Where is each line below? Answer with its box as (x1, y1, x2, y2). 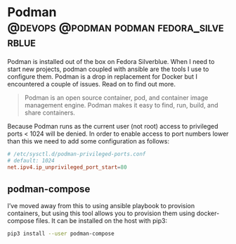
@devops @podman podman (7, 19, 155, 35)
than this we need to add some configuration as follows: (7, 136, 170, 145)
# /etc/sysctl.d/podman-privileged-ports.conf (7, 150, 146, 158)
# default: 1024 (7, 157, 55, 164)
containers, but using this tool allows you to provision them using (7, 209, 195, 218)
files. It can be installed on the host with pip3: (36, 217, 167, 225)
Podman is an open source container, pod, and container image (24, 93, 209, 102)
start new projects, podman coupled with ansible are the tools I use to (7, 65, 209, 73)
